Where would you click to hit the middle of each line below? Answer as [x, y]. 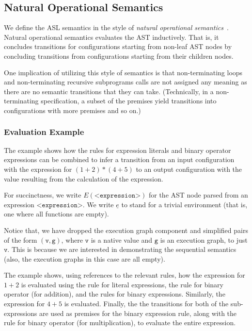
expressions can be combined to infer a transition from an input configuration [119, 159]
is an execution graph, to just [204, 240]
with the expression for [38, 169]
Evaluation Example [44, 132]
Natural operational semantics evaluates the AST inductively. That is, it [111, 37]
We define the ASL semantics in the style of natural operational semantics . [116, 27]
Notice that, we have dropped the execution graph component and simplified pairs [126, 230]
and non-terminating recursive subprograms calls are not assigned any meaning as [126, 82]
